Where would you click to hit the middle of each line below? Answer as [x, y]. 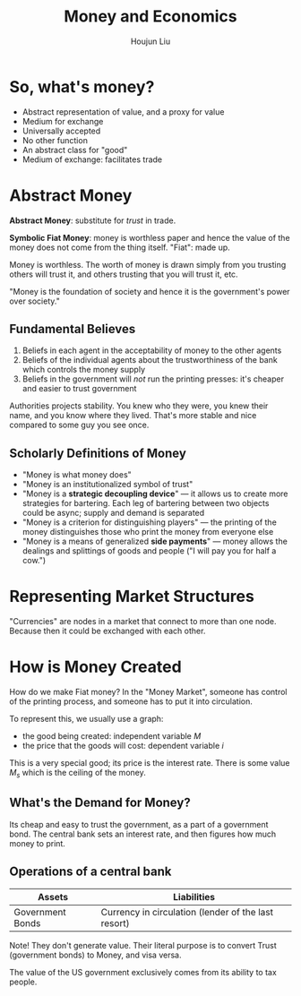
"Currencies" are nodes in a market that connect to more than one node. [143, 622]
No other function [55, 140]
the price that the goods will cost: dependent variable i [123, 746]
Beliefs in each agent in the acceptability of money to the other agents [152, 350]
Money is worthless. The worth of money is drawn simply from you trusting [148, 264]
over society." [34, 301]
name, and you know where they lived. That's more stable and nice [133, 416]
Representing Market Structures [132, 597]
